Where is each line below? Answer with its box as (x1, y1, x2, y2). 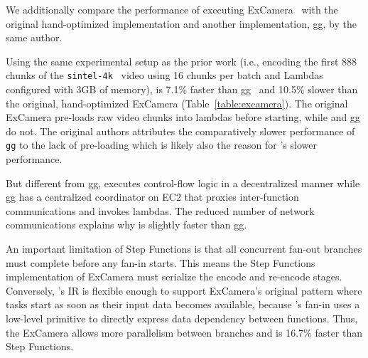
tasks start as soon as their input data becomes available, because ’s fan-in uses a (6, 297, 360, 312)
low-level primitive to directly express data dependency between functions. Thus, (6, 311, 358, 325)
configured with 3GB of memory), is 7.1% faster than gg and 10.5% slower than (6, 82, 358, 97)
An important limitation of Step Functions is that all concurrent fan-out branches (6, 241, 362, 256)
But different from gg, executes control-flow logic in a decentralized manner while (6, 175, 360, 190)
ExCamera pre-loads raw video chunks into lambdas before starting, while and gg (6, 110, 360, 125)
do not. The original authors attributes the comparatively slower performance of (6, 123, 355, 138)
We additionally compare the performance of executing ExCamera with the (6, 2, 338, 16)
